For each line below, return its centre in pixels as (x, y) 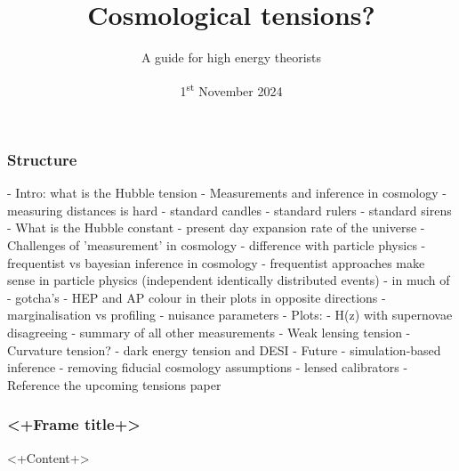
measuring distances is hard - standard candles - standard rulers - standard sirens (229, 210)
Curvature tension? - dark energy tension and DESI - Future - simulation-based (224, 349)
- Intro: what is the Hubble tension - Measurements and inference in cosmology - (227, 193)
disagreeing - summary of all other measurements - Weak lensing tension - (209, 333)
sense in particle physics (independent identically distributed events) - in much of (229, 280)
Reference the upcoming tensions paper (114, 384)
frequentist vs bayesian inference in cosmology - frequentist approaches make (216, 262)
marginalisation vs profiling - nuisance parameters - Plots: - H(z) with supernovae (230, 315)
